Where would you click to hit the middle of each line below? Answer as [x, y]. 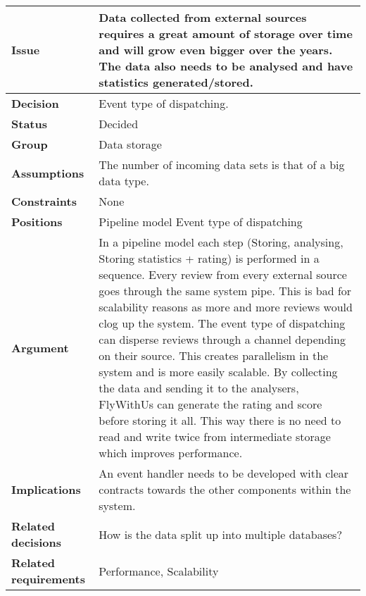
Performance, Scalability [159, 571]
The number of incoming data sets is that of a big [222, 164]
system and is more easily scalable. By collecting [218, 372]
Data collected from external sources [203, 17]
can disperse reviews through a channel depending [222, 339]
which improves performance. [171, 453]
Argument [40, 347]
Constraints [44, 201]
